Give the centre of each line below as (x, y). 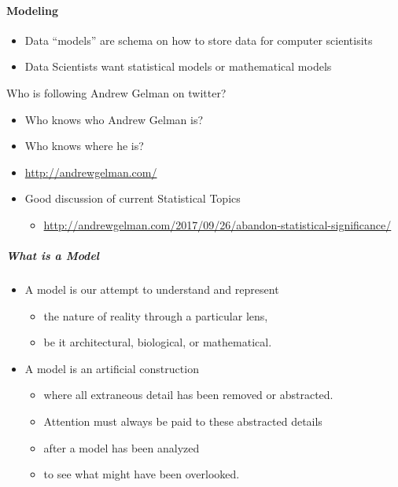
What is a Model (53, 256)
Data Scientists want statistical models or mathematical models (178, 66)
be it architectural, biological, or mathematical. (158, 342)
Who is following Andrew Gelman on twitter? (116, 92)
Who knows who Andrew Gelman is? (114, 119)
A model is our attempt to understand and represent (152, 289)
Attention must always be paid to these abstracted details (183, 421)
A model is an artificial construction (112, 368)
